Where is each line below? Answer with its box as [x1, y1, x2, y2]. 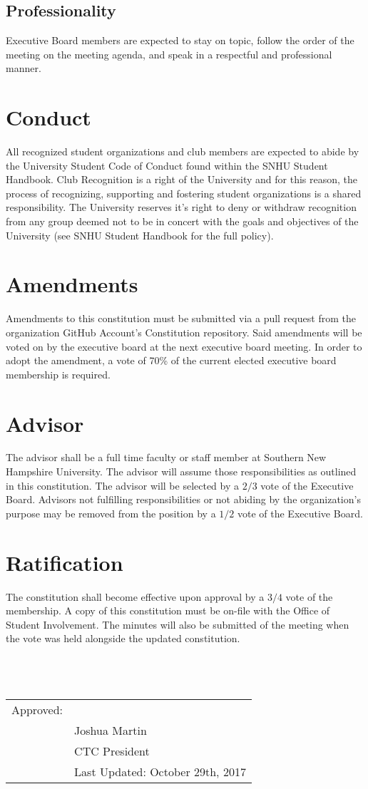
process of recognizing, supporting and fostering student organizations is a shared [6, 185, 362, 200]
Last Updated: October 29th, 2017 [74, 763, 246, 780]
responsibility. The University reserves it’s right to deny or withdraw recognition [6, 200, 357, 215]
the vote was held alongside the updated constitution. [6, 631, 240, 646]
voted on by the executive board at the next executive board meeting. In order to [6, 339, 362, 354]
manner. [6, 61, 41, 76]
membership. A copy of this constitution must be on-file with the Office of [6, 603, 330, 618]
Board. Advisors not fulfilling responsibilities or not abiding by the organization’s [6, 492, 361, 507]
